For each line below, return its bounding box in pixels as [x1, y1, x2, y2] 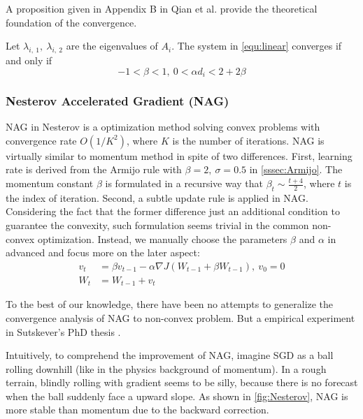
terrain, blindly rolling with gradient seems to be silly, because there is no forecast [6, 375, 358, 390]
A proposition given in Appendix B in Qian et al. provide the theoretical [6, 1, 318, 15]
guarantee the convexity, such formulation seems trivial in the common [6, 218, 309, 233]
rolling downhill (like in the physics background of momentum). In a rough [6, 361, 327, 376]
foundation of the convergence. [6, 15, 137, 29]
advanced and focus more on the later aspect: [6, 245, 200, 260]
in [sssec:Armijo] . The [249, 162, 343, 177]
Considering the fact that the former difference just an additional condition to [6, 204, 340, 219]
